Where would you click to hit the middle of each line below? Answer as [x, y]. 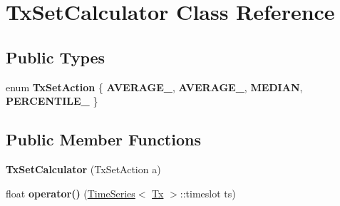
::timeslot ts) [208, 193]
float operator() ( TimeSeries [71, 193]
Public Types [56, 57]
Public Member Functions [103, 139]
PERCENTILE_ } [52, 101]
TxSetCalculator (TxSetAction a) [83, 169]
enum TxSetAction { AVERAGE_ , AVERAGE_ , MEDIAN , [154, 87]
